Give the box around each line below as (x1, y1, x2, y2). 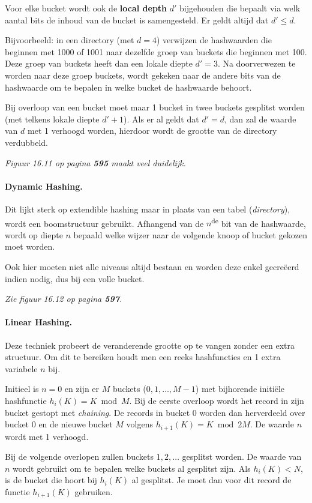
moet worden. (5, 240, 55, 253)
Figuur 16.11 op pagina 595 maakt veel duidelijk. (5, 156, 186, 169)
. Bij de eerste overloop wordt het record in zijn (129, 394, 304, 406)
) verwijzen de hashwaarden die (156, 34, 272, 46)
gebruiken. (74, 485, 113, 498)
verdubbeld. (5, 136, 49, 148)
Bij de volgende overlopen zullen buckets (5, 450, 154, 463)
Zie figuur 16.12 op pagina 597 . (5, 292, 122, 305)
